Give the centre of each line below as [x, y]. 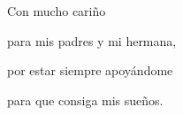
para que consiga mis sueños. [85, 100]
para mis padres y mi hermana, [92, 40]
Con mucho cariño [57, 11]
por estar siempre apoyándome [90, 70]
